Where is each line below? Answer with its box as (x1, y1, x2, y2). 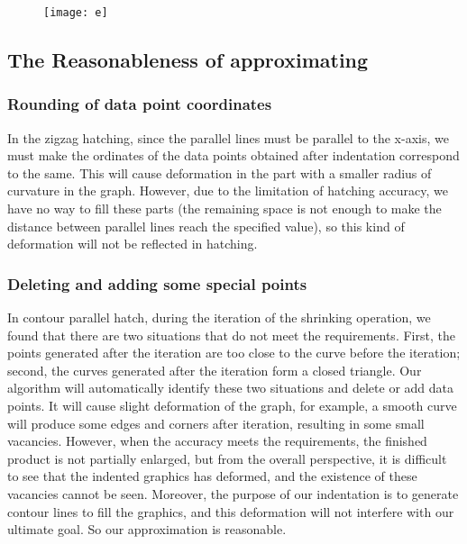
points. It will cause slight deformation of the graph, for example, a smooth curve (7, 396, 457, 414)
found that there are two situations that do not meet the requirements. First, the (7, 325, 455, 344)
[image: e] (43, 6, 108, 19)
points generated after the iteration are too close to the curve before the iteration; (7, 343, 461, 362)
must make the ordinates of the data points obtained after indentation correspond (7, 146, 460, 165)
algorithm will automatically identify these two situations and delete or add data (7, 378, 453, 397)
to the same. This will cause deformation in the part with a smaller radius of (7, 163, 432, 182)
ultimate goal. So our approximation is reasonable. (7, 520, 287, 539)
